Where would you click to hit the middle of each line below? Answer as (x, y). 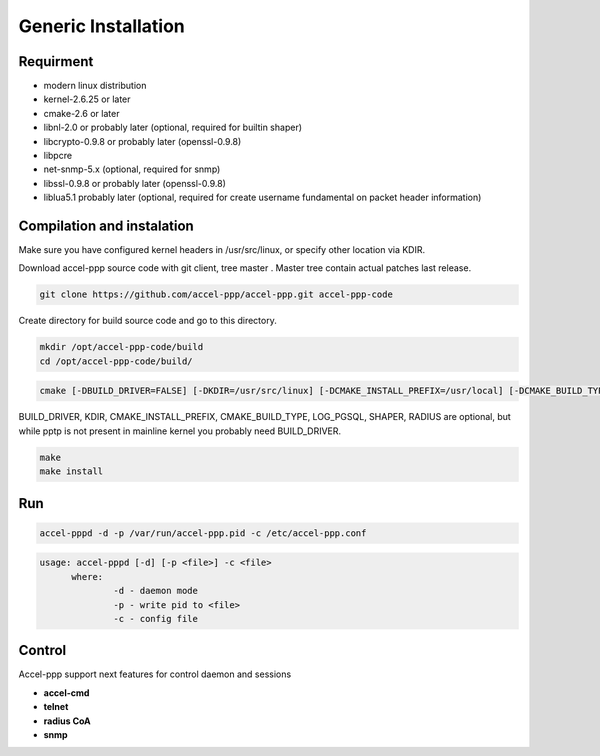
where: (87, 576)
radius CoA (67, 721)
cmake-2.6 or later (81, 113)
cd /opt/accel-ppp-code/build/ (116, 361)
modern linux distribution (95, 86)
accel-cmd (66, 692)
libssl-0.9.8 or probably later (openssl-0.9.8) (135, 183)
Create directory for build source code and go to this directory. (147, 321)
